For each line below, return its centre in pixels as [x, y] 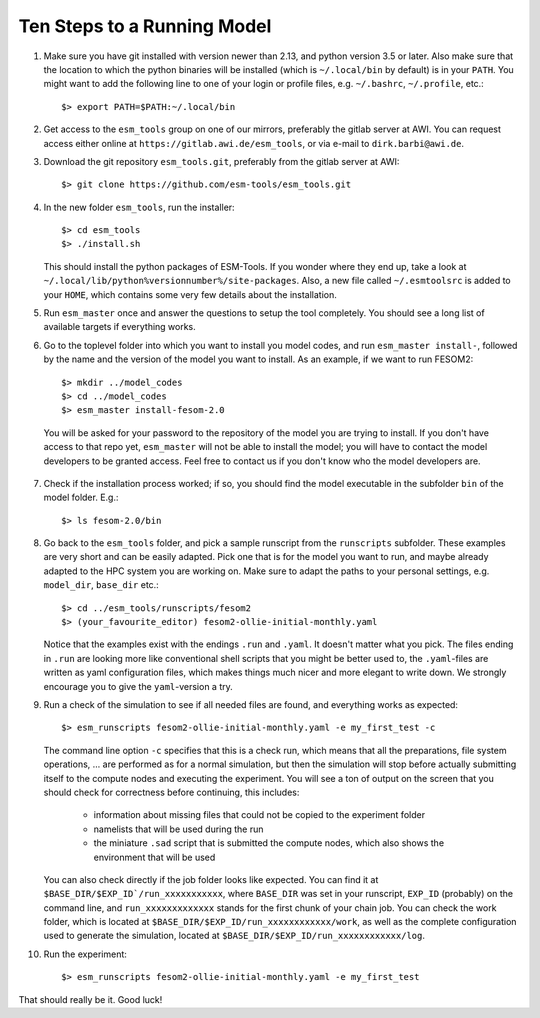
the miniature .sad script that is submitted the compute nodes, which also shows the [269, 843]
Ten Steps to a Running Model [145, 26]
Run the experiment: [85, 954]
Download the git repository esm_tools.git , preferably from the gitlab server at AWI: [221, 161]
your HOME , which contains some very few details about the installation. [190, 294]
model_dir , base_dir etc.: [101, 585]
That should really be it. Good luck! [90, 999]
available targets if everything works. [120, 327]
